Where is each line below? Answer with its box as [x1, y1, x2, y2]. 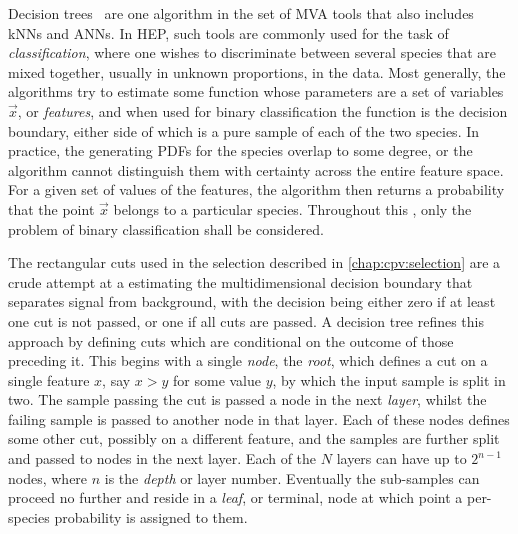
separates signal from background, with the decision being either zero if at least [8, 291, 496, 312]
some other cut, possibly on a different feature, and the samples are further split [8, 428, 500, 449]
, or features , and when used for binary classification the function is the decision [17, 100, 508, 121]
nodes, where [8, 467, 88, 488]
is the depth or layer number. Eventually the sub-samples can [104, 467, 480, 488]
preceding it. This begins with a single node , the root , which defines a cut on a [8, 350, 488, 371]
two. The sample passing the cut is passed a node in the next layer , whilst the [8, 389, 487, 410]
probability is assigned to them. [54, 506, 248, 527]
